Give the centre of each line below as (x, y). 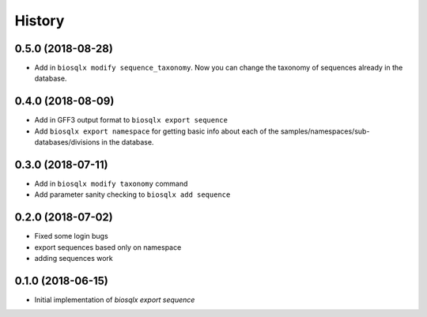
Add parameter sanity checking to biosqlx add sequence (132, 194)
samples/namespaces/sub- (325, 131)
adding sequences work (74, 259)
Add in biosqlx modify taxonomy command (111, 184)
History (40, 21)
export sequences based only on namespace (108, 247)
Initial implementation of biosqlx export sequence (115, 300)
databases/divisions (67, 142)
